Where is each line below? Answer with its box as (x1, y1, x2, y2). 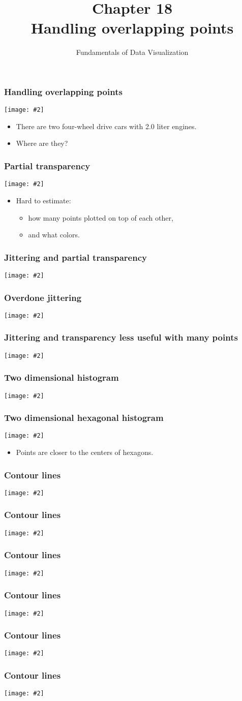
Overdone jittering (4, 291, 82, 303)
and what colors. (28, 229, 80, 240)
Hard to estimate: (16, 195, 71, 205)
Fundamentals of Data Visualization (76, 47, 189, 57)
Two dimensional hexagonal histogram (4, 411, 164, 424)
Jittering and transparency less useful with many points (4, 331, 238, 344)
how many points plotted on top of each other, (28, 212, 173, 223)
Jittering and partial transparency (4, 251, 147, 263)
